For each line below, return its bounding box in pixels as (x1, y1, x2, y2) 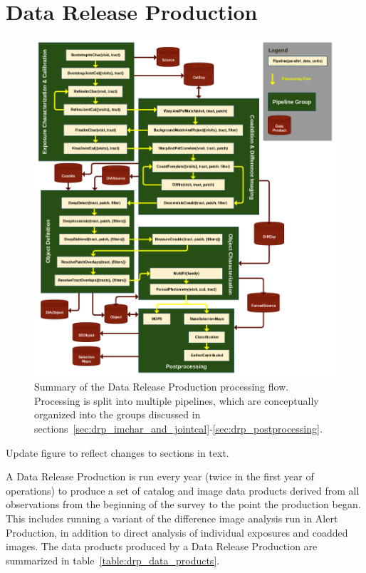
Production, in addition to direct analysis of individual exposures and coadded (6, 525, 348, 540)
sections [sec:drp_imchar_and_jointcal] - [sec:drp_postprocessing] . (34, 420, 323, 435)
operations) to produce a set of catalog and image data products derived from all (6, 482, 360, 497)
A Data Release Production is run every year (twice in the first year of (6, 469, 314, 484)
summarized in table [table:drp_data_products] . (6, 552, 220, 567)
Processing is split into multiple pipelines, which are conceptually (34, 393, 319, 408)
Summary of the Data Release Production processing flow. (34, 379, 289, 394)
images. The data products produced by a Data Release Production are (6, 539, 318, 554)
